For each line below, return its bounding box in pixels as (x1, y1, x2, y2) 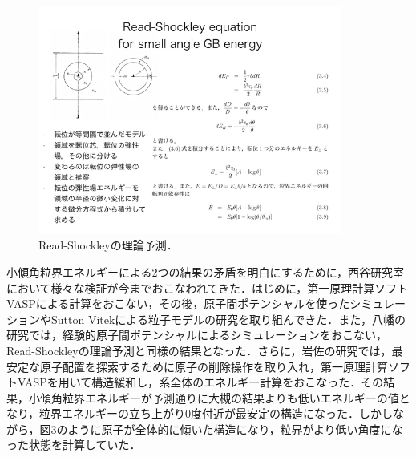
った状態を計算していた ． (6, 436, 141, 453)
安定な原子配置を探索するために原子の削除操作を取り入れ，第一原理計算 (6, 358, 388, 374)
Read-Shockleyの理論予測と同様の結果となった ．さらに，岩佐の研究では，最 (6, 342, 403, 358)
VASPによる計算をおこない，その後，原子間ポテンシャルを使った (6, 295, 350, 312)
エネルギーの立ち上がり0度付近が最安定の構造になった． (62, 405, 360, 422)
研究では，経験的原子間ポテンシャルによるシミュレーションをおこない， (6, 326, 388, 343)
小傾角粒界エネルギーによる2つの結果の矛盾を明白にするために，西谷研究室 (6, 263, 405, 280)
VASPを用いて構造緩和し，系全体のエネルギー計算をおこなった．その (17, 374, 384, 390)
